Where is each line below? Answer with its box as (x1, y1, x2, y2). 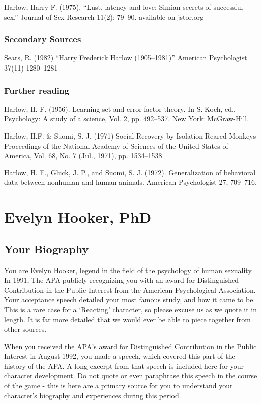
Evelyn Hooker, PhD (4, 207, 152, 227)
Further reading (4, 84, 69, 96)
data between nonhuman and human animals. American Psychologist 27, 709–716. (4, 177, 257, 187)
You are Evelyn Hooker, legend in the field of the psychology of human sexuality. (4, 264, 253, 275)
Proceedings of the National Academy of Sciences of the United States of (4, 140, 228, 151)
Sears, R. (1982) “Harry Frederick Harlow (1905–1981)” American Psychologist (4, 52, 247, 63)
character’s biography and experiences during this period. (4, 390, 181, 400)
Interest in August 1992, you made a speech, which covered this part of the (4, 351, 235, 361)
